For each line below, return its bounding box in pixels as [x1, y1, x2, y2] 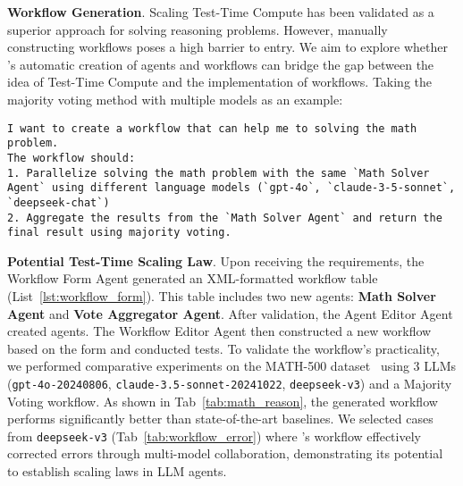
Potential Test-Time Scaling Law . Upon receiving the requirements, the [7, 251, 425, 270]
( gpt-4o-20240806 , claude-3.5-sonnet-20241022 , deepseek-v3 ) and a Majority [7, 373, 452, 392]
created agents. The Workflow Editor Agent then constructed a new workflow [7, 322, 432, 340]
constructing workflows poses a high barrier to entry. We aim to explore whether [7, 38, 448, 56]
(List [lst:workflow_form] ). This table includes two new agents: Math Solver [7, 287, 436, 305]
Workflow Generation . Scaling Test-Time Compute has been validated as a [7, 3, 434, 21]
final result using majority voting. [7, 226, 231, 239]
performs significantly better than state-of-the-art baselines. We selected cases [7, 409, 434, 428]
